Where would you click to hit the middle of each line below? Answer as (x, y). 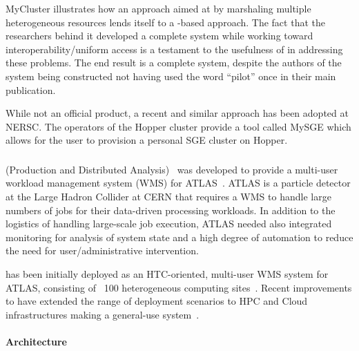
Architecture (36, 341)
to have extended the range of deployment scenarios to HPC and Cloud (157, 301)
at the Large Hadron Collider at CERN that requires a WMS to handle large (168, 197)
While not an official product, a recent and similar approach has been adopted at (177, 113)
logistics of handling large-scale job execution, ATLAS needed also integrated (169, 224)
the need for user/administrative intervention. (102, 250)
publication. (31, 89)
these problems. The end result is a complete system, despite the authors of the (174, 63)
